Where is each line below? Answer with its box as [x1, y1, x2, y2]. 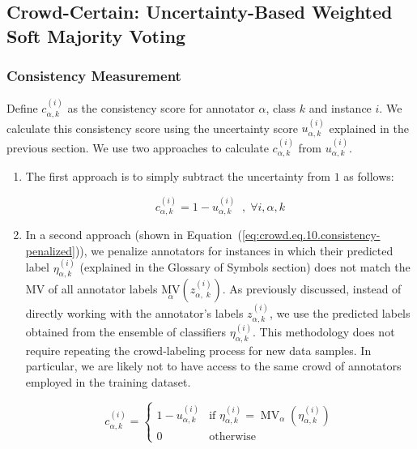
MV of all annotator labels [25, 280, 158, 297]
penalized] [25, 242, 75, 259]
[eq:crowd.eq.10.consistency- [242, 225, 381, 242]
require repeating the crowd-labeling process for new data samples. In [25, 341, 372, 358]
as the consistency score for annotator [67, 100, 255, 117]
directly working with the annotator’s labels [25, 305, 244, 322]
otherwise [209, 430, 256, 443]
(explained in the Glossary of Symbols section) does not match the [79, 259, 411, 276]
